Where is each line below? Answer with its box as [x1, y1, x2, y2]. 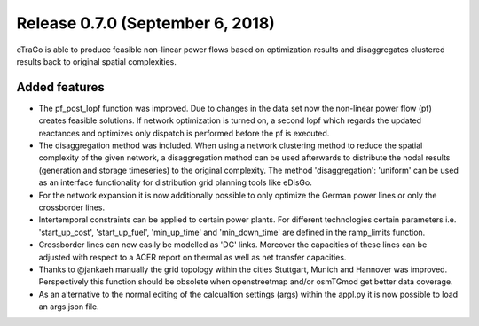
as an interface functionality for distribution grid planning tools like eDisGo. [38, 177, 312, 188]
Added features [16, 80, 106, 95]
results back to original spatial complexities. [16, 56, 177, 66]
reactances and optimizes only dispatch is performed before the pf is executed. [38, 128, 330, 138]
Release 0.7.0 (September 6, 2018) [16, 13, 275, 33]
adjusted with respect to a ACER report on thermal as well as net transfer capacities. [38, 252, 347, 262]
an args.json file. [38, 301, 99, 312]
